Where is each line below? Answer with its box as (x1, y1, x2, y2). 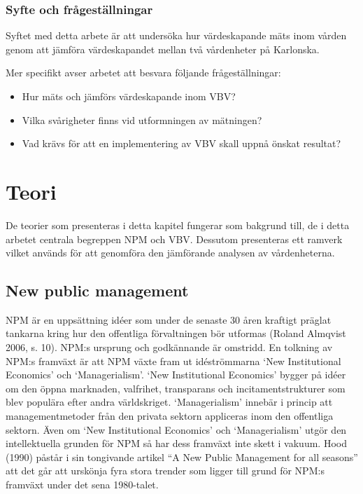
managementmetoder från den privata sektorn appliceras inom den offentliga (6, 409, 334, 423)
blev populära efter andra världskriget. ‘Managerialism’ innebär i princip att (6, 394, 333, 409)
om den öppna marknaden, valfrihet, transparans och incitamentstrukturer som (6, 380, 346, 395)
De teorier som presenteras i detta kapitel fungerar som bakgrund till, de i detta (6, 217, 350, 232)
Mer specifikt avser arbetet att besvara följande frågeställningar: (6, 65, 281, 80)
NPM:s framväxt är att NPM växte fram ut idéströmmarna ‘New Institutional (6, 353, 341, 368)
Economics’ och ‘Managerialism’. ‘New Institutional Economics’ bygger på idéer (6, 367, 346, 382)
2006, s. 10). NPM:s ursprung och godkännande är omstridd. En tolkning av (6, 340, 333, 355)
